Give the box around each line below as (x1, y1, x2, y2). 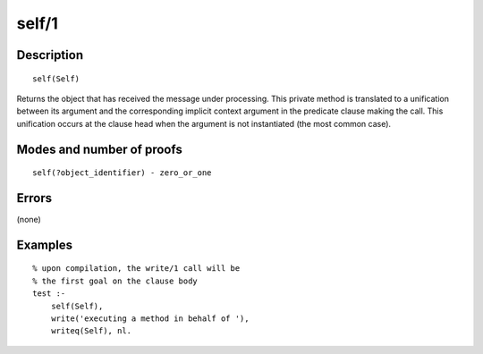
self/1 (16, 13, 58, 33)
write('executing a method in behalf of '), (50, 314, 250, 324)
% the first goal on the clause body (32, 275, 199, 286)
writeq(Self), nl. (50, 326, 132, 336)
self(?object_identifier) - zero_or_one (32, 168, 212, 178)
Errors (16, 190, 53, 206)
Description (16, 47, 84, 63)
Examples (16, 237, 73, 252)
